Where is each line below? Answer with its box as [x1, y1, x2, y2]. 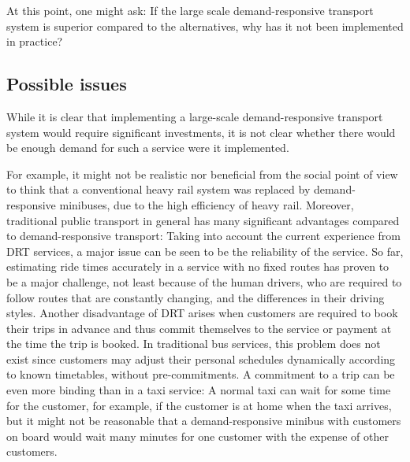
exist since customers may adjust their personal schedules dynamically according [6, 350, 396, 367]
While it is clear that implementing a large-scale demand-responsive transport [6, 108, 383, 124]
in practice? [6, 33, 63, 50]
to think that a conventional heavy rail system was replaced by [6, 181, 311, 198]
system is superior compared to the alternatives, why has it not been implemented [6, 17, 404, 34]
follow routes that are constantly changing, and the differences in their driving [6, 289, 385, 305]
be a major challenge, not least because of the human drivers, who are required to [6, 273, 402, 290]
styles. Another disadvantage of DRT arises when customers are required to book [6, 305, 398, 321]
